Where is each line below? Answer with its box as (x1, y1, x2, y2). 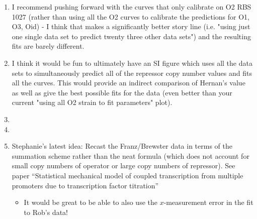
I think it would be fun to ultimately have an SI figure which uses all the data (12, 57, 252, 68)
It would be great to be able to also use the (24, 197, 157, 207)
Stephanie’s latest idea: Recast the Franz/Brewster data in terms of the (12, 141, 232, 151)
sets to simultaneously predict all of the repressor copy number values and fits (12, 67, 252, 78)
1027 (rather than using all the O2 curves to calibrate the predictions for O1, (12, 11, 250, 22)
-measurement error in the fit (163, 197, 253, 207)
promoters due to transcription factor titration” (12, 180, 159, 190)
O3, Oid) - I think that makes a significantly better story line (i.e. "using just (12, 21, 250, 32)
